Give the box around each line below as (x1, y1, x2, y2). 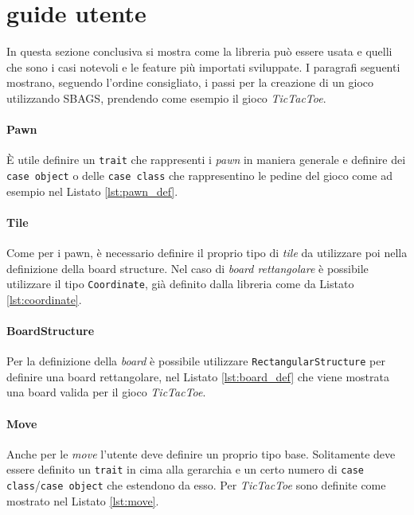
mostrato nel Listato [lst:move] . (6, 492, 159, 509)
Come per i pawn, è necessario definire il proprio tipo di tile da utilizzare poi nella (6, 244, 408, 260)
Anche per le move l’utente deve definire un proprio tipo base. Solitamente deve (6, 445, 396, 462)
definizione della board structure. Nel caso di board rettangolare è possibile (6, 259, 369, 276)
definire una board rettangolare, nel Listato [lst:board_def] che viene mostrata (6, 368, 389, 384)
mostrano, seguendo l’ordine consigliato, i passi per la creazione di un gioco (6, 74, 373, 91)
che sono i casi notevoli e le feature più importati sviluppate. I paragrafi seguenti (6, 58, 400, 75)
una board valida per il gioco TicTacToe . (6, 384, 206, 400)
